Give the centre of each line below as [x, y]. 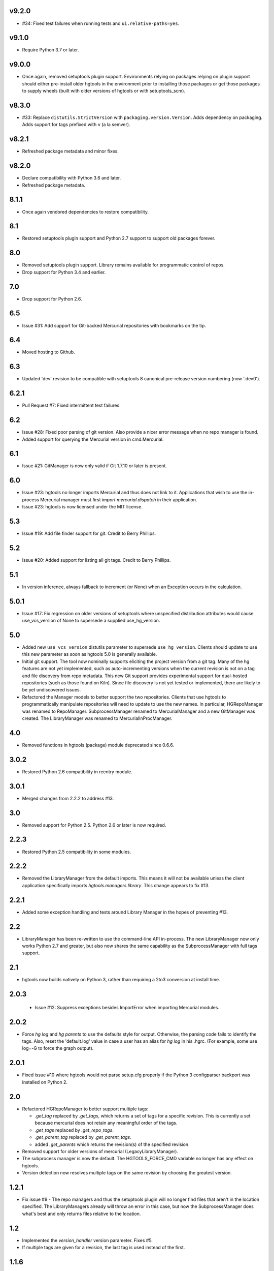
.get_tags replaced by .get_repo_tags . [74, 1130]
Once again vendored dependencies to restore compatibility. [85, 211]
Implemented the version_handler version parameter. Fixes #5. [88, 1240]
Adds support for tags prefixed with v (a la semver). [76, 125]
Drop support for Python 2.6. [52, 299]
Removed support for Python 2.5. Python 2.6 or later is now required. [94, 825]
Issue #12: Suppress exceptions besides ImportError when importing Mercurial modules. [127, 1007]
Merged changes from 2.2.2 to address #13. [68, 798]
